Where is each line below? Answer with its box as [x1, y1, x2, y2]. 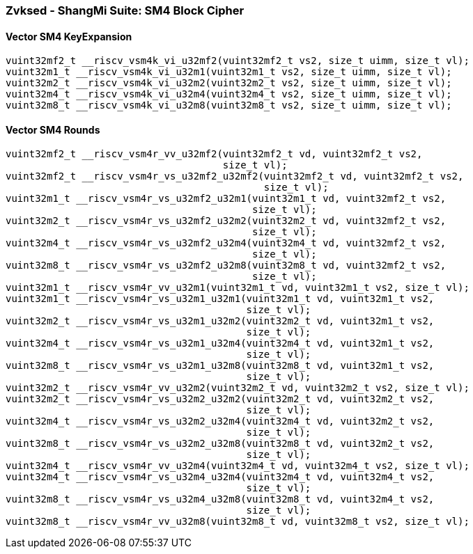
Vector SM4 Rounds [6, 123, 100, 136]
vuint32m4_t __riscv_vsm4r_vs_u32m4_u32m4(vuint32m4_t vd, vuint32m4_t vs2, [6, 471, 435, 483]
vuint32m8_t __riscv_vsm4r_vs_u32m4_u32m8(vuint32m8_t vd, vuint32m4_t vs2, [6, 493, 435, 505]
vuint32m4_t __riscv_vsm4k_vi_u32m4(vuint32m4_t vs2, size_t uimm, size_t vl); [6, 88, 452, 100]
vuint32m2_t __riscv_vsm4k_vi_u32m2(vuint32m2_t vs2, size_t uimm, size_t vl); [6, 77, 452, 89]
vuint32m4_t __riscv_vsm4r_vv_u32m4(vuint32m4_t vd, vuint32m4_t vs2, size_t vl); [6, 460, 470, 472]
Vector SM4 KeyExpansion [6, 30, 132, 42]
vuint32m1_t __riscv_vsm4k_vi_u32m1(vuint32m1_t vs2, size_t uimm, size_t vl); [6, 66, 452, 78]
